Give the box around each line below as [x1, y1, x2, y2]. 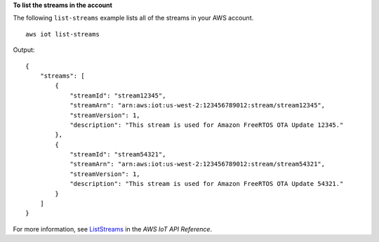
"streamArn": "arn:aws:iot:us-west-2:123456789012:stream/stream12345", [69, 102, 326, 109]
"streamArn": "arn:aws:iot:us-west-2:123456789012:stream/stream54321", [69, 160, 326, 168]
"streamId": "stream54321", [69, 151, 166, 159]
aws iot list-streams [25, 30, 100, 38]
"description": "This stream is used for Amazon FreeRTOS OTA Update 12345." [69, 121, 344, 129]
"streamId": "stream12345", [69, 91, 166, 100]
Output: [13, 46, 35, 54]
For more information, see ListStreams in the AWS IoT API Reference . [13, 224, 213, 233]
